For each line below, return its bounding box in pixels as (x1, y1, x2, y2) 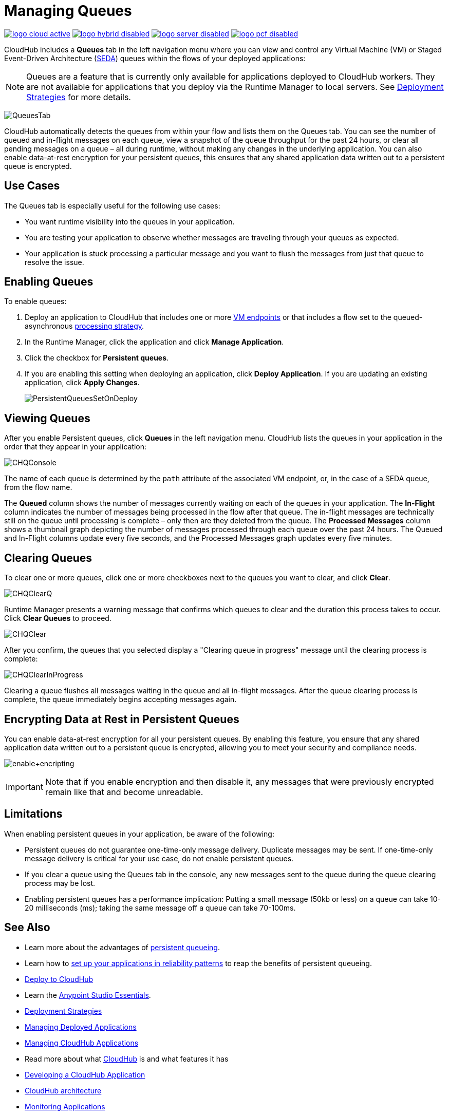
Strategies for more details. (26, 91, 131, 102)
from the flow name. (4, 483, 72, 492)
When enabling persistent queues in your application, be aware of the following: (4, 829, 274, 838)
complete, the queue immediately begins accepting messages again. (4, 695, 237, 704)
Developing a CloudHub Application (25, 1070, 145, 1079)
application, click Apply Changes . (25, 378, 140, 387)
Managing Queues (4, 2, 132, 20)
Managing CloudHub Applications (25, 1038, 139, 1047)
